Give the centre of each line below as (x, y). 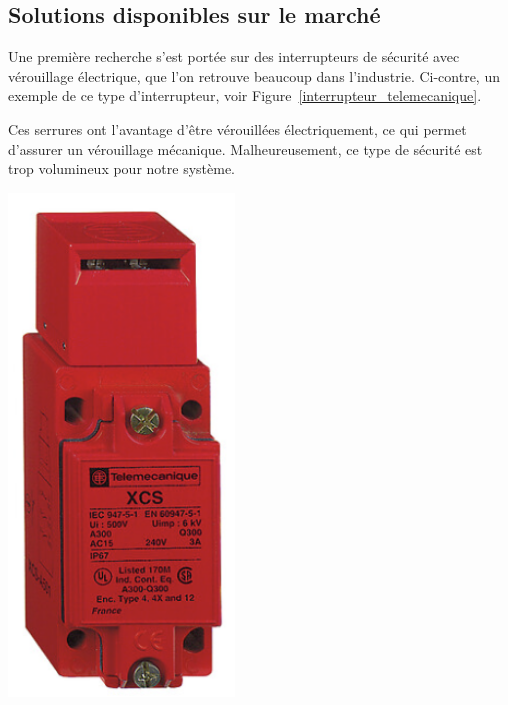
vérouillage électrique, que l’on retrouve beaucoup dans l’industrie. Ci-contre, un (254, 75)
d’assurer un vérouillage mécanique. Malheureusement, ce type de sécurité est (245, 148)
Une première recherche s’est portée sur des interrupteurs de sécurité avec (234, 56)
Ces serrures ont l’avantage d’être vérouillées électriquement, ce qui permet (237, 128)
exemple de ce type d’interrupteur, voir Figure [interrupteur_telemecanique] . (245, 95)
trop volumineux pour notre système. (122, 168)
